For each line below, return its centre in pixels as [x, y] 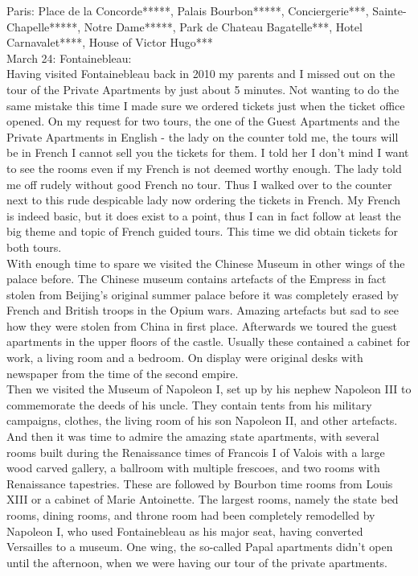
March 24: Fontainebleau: [69, 58]
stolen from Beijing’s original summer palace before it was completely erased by [203, 294]
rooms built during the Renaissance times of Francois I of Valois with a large [196, 452]
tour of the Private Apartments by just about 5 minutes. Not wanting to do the [203, 89]
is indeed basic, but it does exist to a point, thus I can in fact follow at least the [204, 215]
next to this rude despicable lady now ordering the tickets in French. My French [204, 200]
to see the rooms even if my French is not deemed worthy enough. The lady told [204, 168]
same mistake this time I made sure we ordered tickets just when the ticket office [206, 105]
